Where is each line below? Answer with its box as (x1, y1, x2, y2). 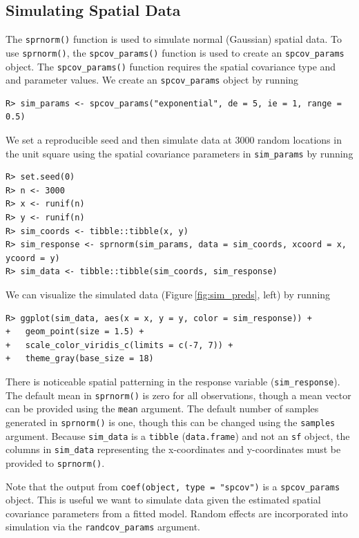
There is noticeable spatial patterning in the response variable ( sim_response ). (6, 374, 340, 388)
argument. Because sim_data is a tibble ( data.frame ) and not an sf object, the (6, 428, 350, 443)
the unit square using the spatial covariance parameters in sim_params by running (6, 146, 353, 160)
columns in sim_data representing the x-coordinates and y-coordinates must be (6, 442, 341, 457)
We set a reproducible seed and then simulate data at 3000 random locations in (6, 133, 342, 147)
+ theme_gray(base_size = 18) (6, 354, 154, 364)
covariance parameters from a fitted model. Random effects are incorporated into (6, 506, 348, 520)
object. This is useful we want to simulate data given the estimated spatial (6, 492, 321, 507)
